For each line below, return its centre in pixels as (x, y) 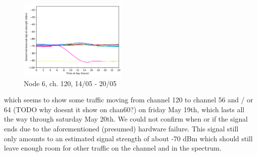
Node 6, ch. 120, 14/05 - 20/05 (70, 83)
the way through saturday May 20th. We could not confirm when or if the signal (126, 119)
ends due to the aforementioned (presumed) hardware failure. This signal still (121, 128)
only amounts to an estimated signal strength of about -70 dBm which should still (128, 138)
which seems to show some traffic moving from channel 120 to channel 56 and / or (128, 100)
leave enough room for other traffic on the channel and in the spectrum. (113, 148)
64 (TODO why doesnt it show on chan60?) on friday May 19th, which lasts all (124, 109)
